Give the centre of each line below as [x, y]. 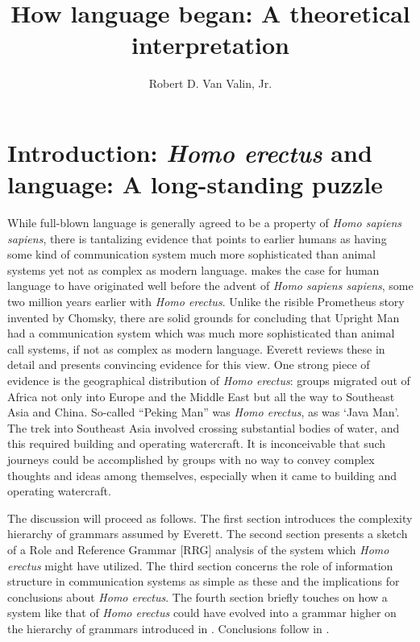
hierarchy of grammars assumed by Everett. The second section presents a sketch [208, 534]
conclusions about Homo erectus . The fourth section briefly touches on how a [198, 596]
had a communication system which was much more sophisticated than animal [201, 333]
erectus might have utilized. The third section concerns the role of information [200, 565]
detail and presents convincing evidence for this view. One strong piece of [189, 364]
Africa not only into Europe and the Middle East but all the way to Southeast [201, 396]
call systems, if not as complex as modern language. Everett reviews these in [196, 348]
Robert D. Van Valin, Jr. [210, 83]
